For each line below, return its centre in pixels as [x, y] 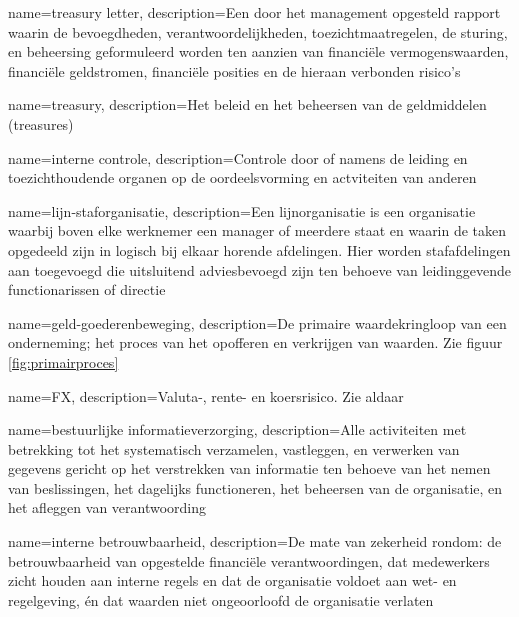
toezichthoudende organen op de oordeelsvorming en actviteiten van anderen [242, 177]
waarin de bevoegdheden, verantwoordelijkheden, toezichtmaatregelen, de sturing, [258, 31]
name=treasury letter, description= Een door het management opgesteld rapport [254, 12]
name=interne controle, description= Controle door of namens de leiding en [238, 157]
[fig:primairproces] [63, 361]
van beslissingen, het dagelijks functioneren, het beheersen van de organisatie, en [255, 487]
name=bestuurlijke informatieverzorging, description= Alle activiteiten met [237, 429]
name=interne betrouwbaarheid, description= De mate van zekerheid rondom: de [255, 541]
